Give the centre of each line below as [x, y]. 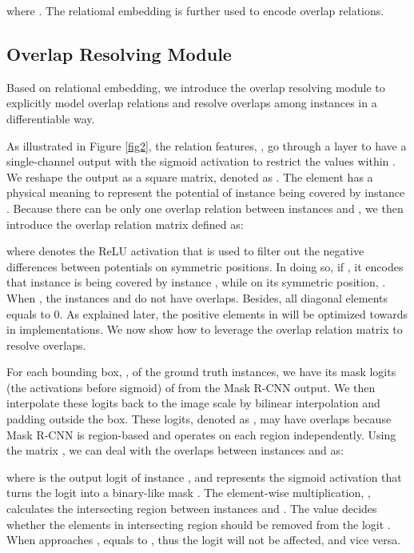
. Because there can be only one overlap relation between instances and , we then [205, 208]
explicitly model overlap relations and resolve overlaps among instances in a [192, 103]
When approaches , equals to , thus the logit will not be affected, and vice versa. [204, 540]
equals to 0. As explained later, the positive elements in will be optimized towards [207, 313]
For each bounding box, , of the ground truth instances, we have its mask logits [201, 372]
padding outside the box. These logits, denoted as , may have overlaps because [199, 419]
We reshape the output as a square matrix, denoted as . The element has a [190, 176]
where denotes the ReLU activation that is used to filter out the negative [185, 251]
